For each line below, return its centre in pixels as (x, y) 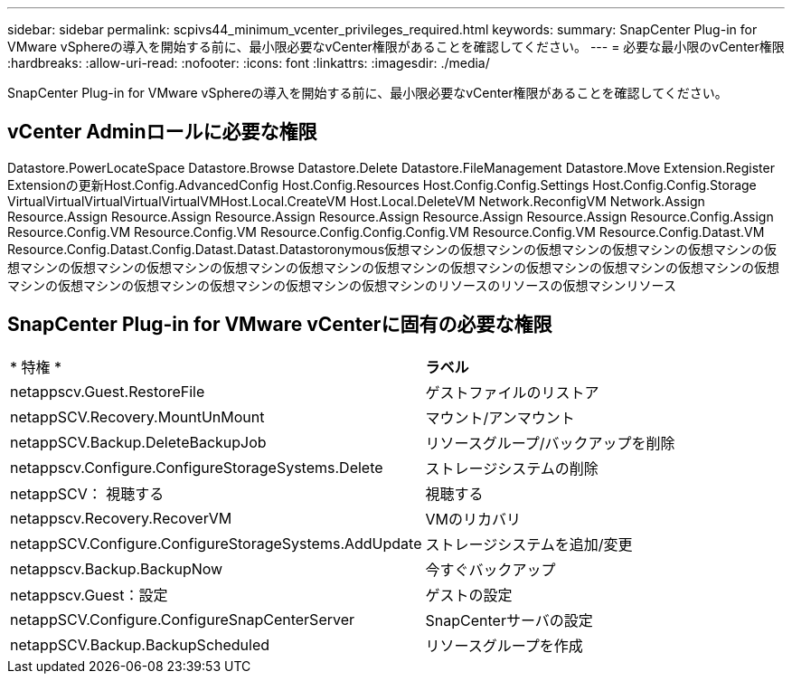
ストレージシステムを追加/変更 (529, 544)
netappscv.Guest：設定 (89, 595)
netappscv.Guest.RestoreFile (108, 391)
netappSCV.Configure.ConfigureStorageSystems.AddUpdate (216, 543)
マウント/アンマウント (500, 417)
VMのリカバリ (473, 519)
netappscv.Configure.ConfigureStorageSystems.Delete (197, 467)
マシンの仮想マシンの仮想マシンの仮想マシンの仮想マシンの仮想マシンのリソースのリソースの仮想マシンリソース (342, 285)
